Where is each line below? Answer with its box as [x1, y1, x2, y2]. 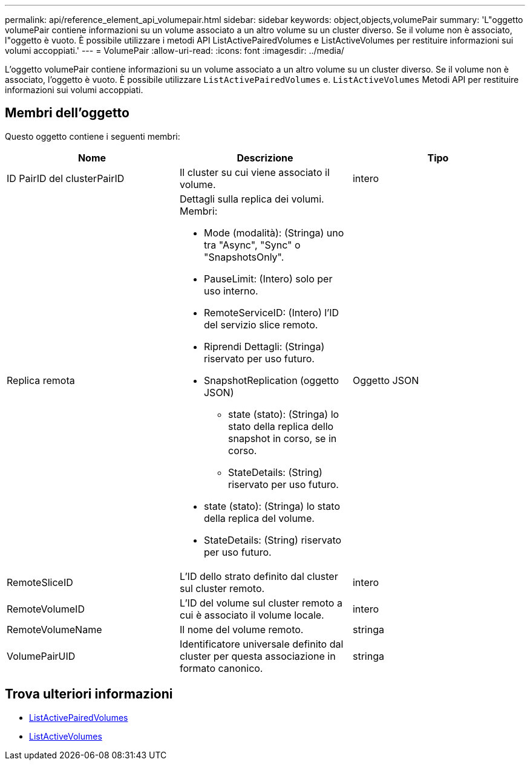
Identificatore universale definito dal [179, 637, 344, 650]
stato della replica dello [227, 420, 334, 432]
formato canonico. [179, 662, 263, 674]
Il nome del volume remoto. [179, 623, 304, 636]
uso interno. [203, 284, 258, 297]
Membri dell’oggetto [5, 105, 129, 121]
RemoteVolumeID [7, 602, 85, 615]
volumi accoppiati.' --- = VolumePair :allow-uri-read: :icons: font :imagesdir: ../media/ [5, 45, 344, 56]
